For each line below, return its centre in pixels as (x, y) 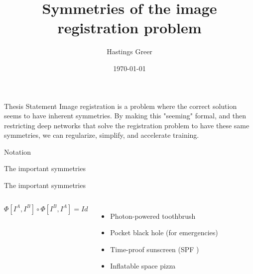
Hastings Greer (129, 51)
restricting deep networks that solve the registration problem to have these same (127, 125)
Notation (18, 151)
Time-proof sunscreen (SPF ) (155, 249)
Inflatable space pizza (143, 266)
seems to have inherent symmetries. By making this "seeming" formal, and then (125, 116)
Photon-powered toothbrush (153, 216)
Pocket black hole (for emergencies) (164, 232)
